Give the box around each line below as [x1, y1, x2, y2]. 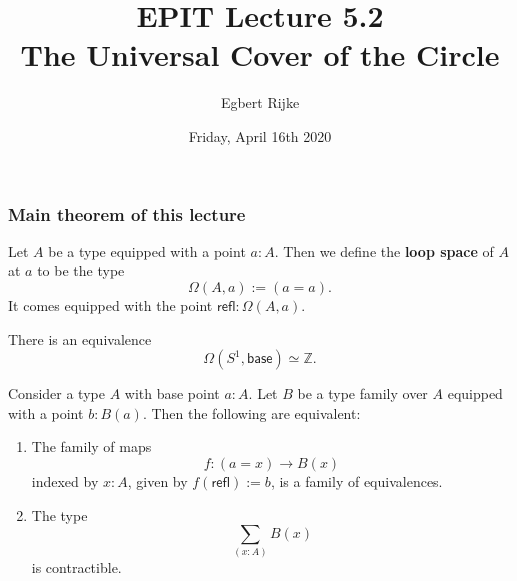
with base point [124, 383, 220, 404]
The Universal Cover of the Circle [20, 34, 500, 75]
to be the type [37, 260, 125, 281]
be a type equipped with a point [48, 240, 246, 261]
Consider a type [8, 383, 105, 404]
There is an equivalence [8, 328, 152, 349]
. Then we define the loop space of [274, 240, 494, 261]
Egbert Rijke [220, 92, 300, 113]
